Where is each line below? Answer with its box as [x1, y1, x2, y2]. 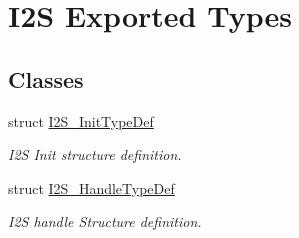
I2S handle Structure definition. [8, 211, 202, 232]
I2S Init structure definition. [8, 144, 182, 165]
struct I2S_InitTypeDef [8, 110, 154, 131]
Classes [8, 63, 84, 94]
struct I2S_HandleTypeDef [8, 177, 175, 198]
